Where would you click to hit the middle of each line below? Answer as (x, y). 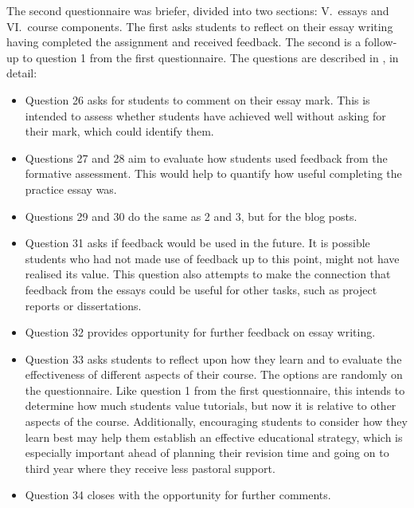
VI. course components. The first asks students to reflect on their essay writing (200, 26)
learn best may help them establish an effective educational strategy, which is (214, 437)
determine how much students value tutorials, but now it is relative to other (211, 406)
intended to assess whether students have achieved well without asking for (205, 115)
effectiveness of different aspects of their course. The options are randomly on (214, 374)
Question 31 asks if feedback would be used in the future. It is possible (197, 243)
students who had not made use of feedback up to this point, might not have (212, 258)
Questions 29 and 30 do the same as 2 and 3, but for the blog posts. (191, 216)
